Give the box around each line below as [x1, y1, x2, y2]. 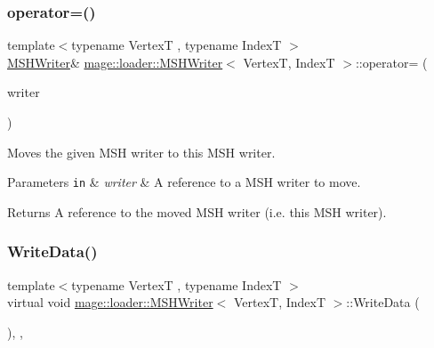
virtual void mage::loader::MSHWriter [7, 293, 213, 312]
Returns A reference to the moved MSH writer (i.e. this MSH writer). [7, 202, 387, 221]
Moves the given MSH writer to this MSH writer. [7, 142, 276, 161]
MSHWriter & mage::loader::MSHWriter [7, 53, 223, 71]
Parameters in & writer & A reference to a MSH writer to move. [7, 173, 361, 191]
